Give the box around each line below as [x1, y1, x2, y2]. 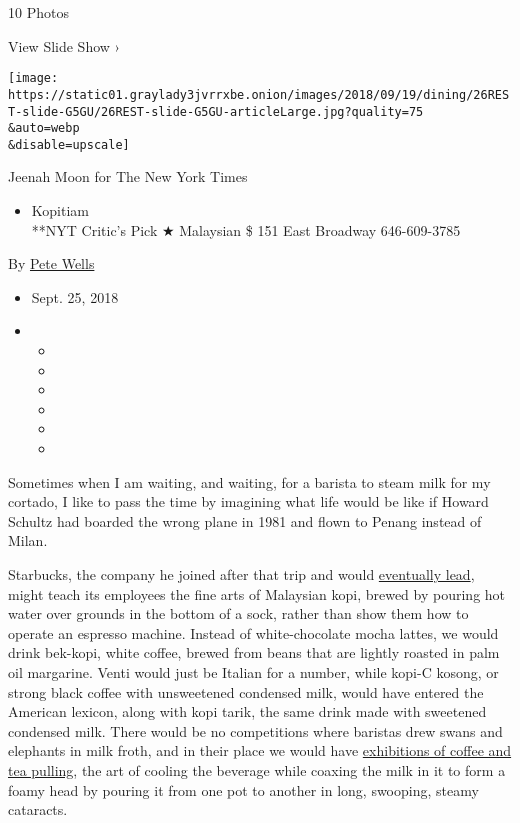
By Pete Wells [8, 253, 95, 274]
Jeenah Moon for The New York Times [8, 166, 248, 187]
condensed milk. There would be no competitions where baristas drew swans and [8, 720, 503, 741]
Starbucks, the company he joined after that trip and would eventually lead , [8, 563, 475, 584]
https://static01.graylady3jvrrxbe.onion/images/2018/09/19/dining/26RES [8, 87, 510, 102]
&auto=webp [8, 121, 80, 136]
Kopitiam [31, 200, 89, 221]
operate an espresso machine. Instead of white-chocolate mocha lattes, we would [8, 622, 499, 643]
